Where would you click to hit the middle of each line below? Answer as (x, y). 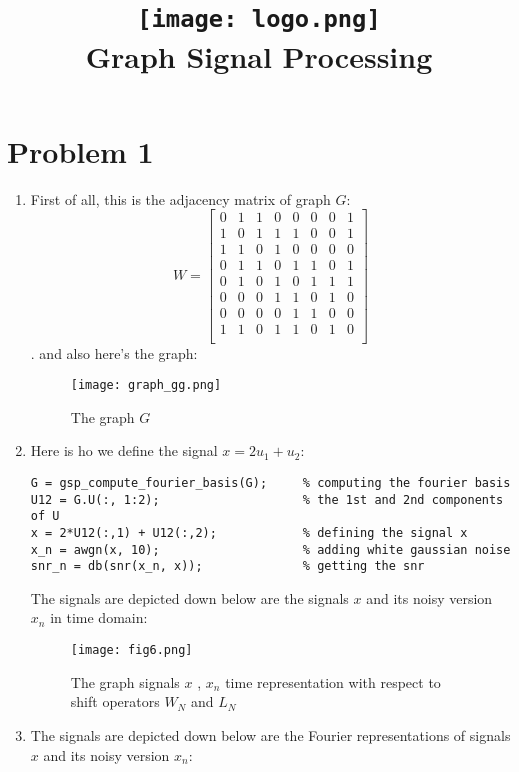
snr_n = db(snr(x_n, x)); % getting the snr (227, 566)
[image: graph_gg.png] (146, 385)
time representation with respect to (333, 681)
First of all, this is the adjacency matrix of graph (180, 198)
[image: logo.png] (259, 19)
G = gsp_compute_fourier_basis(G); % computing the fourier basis (270, 482)
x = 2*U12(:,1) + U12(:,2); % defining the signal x (249, 532)
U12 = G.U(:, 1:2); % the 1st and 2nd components (267, 499)
